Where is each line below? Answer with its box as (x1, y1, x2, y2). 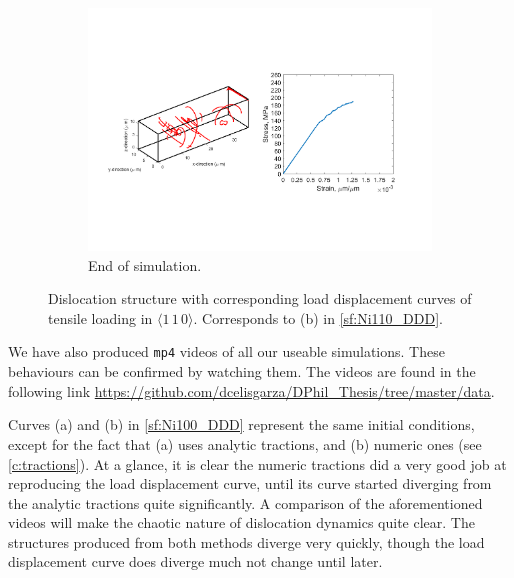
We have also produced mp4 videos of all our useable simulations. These (8, 341, 445, 362)
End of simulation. (88, 254, 202, 275)
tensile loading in (48, 307, 153, 328)
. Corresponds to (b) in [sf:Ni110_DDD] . (193, 307, 443, 328)
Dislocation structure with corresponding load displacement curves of (48, 288, 472, 309)
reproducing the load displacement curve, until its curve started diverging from (8, 473, 492, 494)
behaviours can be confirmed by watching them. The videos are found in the (8, 361, 476, 382)
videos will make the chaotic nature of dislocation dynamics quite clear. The (8, 512, 475, 533)
